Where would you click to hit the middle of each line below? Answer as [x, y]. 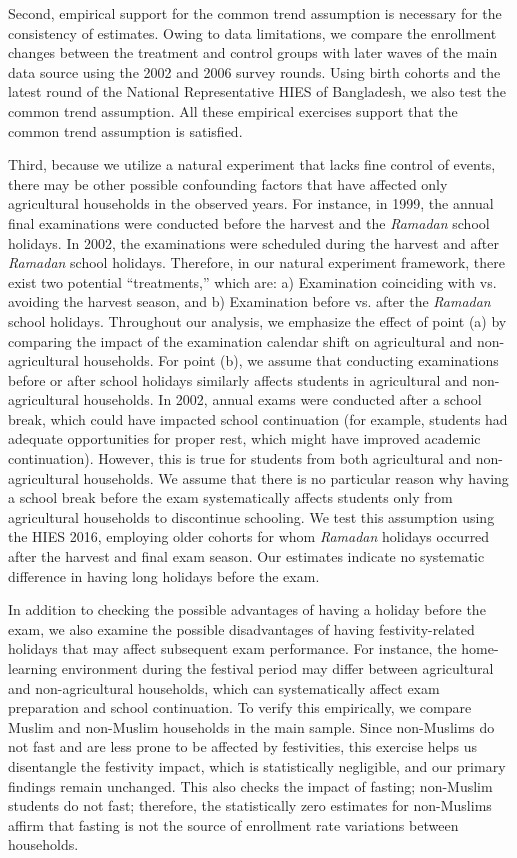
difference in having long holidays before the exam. [164, 575]
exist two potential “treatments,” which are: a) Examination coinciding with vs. [252, 281]
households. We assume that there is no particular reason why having [296, 477]
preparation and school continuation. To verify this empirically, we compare [240, 707]
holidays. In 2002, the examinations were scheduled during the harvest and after [253, 242]
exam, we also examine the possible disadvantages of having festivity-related [241, 628]
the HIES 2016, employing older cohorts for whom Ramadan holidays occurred [249, 536]
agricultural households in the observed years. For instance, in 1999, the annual [251, 203]
